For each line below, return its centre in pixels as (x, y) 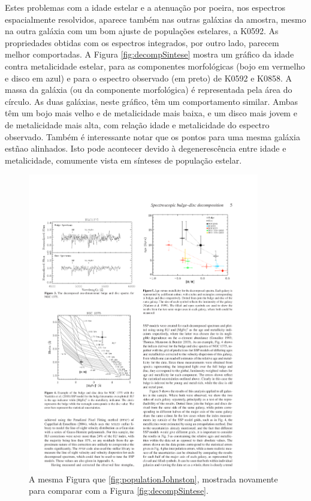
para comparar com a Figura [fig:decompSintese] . (119, 491)
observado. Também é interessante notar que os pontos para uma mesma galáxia (153, 136)
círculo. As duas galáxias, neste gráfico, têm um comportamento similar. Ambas (152, 101)
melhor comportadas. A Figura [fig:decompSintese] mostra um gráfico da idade (150, 54)
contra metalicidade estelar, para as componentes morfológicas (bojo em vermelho (155, 66)
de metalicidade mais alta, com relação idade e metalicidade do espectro (137, 124)
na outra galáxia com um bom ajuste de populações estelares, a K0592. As (142, 31)
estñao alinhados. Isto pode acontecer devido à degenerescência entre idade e (146, 148)
